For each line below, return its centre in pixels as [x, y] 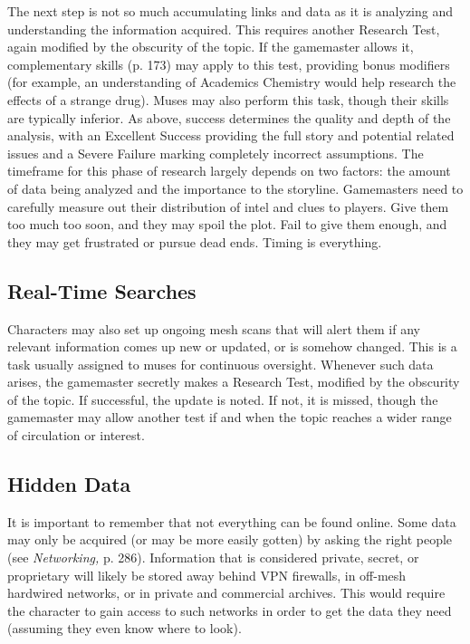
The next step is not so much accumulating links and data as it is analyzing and [230, 11]
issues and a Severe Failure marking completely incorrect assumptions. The [216, 153]
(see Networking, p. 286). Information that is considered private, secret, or [213, 557]
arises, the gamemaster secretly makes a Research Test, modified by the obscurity [234, 382]
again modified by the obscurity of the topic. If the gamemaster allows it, [211, 47]
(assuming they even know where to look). [125, 628]
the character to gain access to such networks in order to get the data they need [230, 610]
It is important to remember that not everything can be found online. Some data [232, 521]
